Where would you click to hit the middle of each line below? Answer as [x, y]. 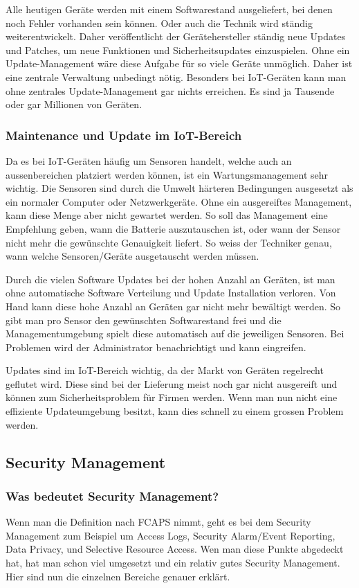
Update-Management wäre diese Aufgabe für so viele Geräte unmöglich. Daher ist [179, 63]
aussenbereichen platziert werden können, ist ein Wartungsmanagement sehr [167, 174]
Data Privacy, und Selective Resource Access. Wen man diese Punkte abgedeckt [175, 549]
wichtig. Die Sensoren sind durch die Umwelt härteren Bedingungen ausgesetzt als [179, 188]
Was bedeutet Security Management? [112, 496]
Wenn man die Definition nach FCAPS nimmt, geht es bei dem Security [158, 522]
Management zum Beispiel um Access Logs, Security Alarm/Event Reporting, [171, 535]
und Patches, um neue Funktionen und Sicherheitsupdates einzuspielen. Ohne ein [178, 50]
